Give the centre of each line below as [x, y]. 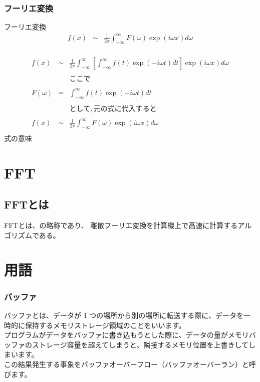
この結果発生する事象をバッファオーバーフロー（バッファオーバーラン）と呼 [130, 364]
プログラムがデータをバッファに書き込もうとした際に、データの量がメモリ [126, 335]
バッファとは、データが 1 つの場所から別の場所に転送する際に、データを [124, 315]
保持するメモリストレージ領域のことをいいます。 [105, 325]
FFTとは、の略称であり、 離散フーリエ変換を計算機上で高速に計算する [121, 225]
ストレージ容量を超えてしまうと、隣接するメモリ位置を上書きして [140, 344]
